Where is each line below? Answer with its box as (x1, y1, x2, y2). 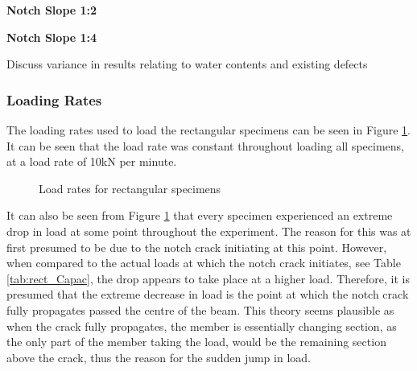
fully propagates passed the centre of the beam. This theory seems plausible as (6, 301, 394, 318)
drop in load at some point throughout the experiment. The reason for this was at (6, 222, 411, 239)
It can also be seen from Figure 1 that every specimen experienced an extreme (6, 207, 393, 224)
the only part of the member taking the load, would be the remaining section (6, 333, 386, 350)
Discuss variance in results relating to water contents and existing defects (6, 56, 368, 72)
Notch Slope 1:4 (6, 28, 97, 45)
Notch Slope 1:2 (6, 2, 97, 18)
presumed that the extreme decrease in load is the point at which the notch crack (6, 286, 409, 303)
